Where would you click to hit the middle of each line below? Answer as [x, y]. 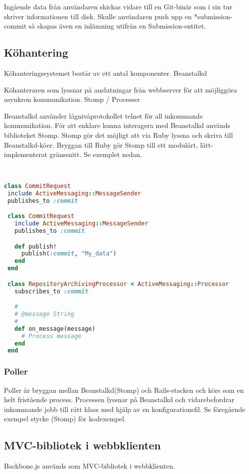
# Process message [51, 336]
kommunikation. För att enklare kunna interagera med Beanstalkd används [117, 125]
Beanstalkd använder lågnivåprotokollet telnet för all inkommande [103, 115]
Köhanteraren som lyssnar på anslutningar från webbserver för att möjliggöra [121, 89]
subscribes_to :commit [51, 291]
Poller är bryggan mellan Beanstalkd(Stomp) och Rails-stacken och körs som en [124, 390]
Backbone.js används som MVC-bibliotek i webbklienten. [90, 466]
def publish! [36, 246]
